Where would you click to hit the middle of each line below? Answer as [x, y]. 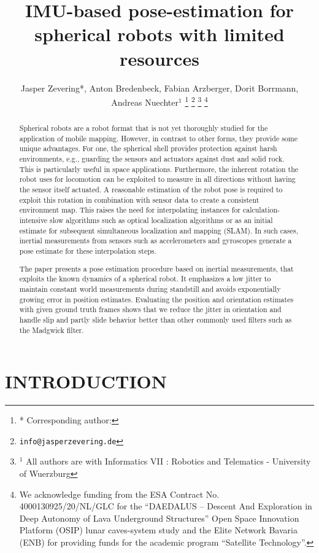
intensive [33, 220]
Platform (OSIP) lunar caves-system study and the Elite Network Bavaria [158, 530]
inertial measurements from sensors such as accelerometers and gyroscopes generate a [156, 241]
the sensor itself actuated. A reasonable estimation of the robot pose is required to [151, 190]
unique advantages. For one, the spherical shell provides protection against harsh [148, 148]
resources [159, 58]
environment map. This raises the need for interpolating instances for [130, 210]
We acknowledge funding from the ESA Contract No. [119, 494]
